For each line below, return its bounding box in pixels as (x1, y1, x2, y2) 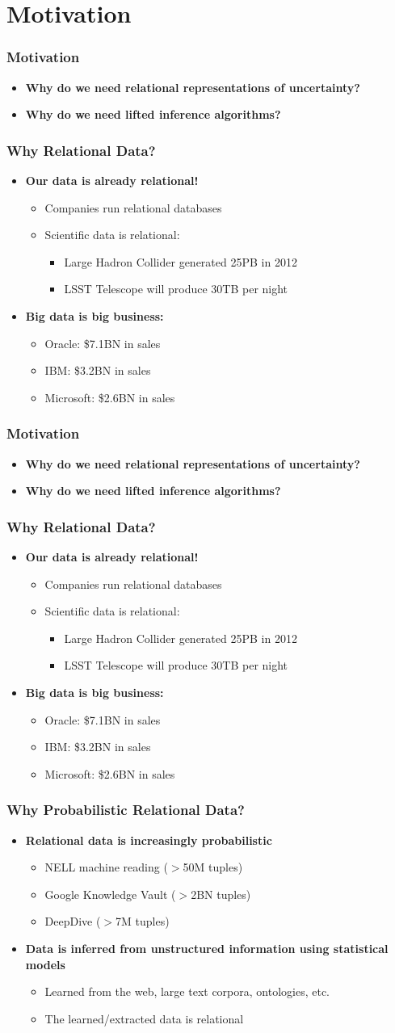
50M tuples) (183, 859, 243, 876)
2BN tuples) (191, 885, 251, 902)
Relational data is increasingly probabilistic (25, 831, 272, 848)
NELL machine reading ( (44, 859, 168, 876)
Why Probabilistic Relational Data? (6, 800, 245, 820)
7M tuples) (116, 913, 170, 930)
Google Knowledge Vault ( (44, 885, 176, 902)
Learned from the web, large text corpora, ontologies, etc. (44, 983, 330, 1000)
